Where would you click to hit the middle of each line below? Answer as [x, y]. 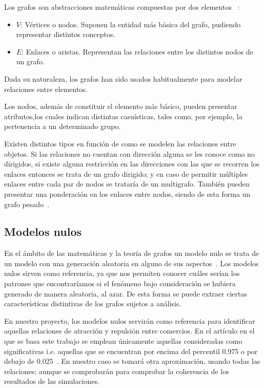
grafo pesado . [27, 204]
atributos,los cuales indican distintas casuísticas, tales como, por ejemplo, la [123, 116]
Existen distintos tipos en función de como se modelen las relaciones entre [120, 143]
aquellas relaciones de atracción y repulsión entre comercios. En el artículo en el [129, 331]
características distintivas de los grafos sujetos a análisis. [93, 303]
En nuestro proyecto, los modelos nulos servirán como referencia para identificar [130, 320]
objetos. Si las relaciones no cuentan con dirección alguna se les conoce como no [129, 153]
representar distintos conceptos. [66, 34]
